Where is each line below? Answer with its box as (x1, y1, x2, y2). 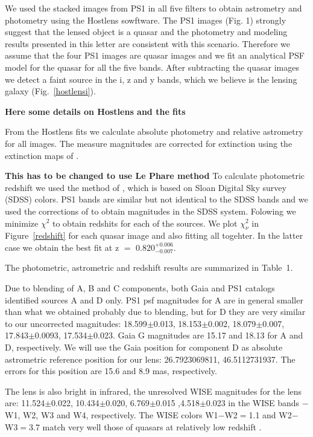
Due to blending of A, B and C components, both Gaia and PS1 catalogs (5, 282, 275, 294)
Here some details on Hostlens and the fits (5, 105, 186, 117)
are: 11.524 (5, 397, 45, 409)
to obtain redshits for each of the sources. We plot (52, 216, 238, 229)
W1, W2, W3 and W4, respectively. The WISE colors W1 (5, 409, 218, 421)
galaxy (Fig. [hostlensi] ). (5, 85, 96, 97)
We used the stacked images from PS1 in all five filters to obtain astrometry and (5, 2, 302, 14)
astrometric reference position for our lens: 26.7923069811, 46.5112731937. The (5, 352, 296, 365)
